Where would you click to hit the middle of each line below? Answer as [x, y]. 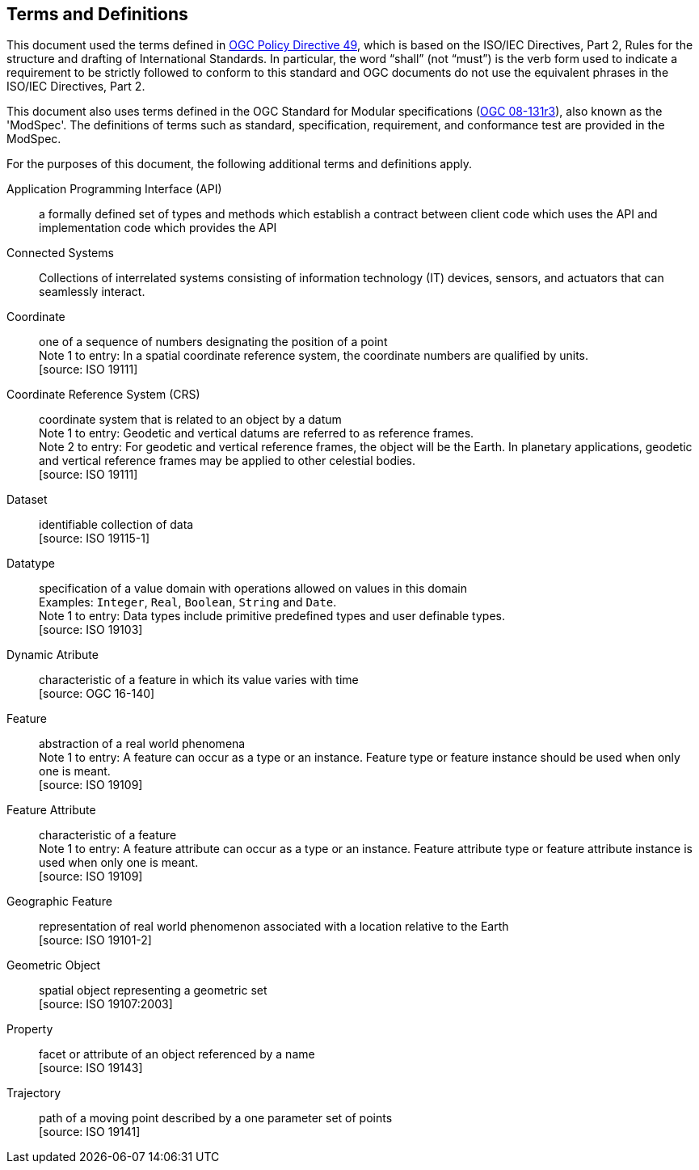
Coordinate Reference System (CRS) [103, 395]
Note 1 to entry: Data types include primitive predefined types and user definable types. [272, 616]
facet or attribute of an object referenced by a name [177, 1054]
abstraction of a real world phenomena [142, 744]
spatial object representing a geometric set [153, 990]
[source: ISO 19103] [91, 630]
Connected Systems [60, 253]
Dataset [27, 500]
